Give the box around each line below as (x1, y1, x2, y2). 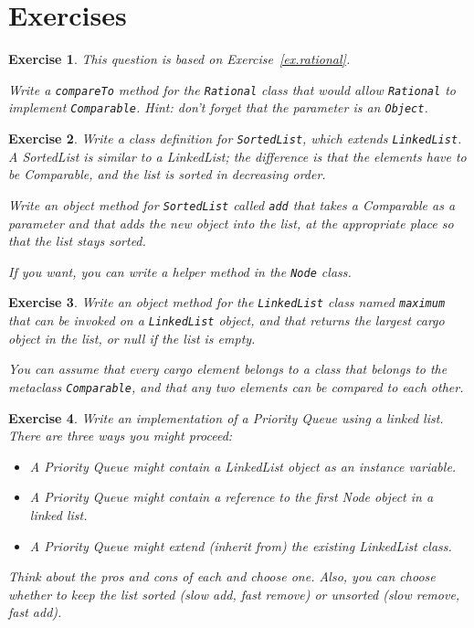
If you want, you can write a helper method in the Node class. (8, 261, 352, 281)
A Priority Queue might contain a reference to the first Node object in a (29, 487, 434, 506)
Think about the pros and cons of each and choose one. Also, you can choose (8, 567, 436, 586)
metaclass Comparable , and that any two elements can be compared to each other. (8, 377, 464, 396)
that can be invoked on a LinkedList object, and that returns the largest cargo (8, 311, 445, 330)
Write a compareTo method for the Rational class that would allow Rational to (8, 80, 457, 99)
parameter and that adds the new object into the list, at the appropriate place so (8, 213, 454, 232)
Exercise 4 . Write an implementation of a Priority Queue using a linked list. (8, 408, 444, 427)
